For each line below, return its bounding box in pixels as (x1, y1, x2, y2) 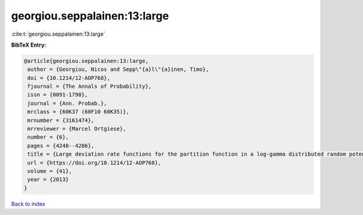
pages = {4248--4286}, (27, 142, 95, 149)
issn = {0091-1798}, (27, 91, 88, 98)
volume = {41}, (27, 168, 73, 174)
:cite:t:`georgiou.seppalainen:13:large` (11, 30, 106, 38)
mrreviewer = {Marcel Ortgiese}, (27, 125, 126, 133)
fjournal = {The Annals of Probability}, (27, 83, 152, 90)
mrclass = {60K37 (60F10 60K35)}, (27, 108, 129, 115)
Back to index (11, 200, 45, 207)
